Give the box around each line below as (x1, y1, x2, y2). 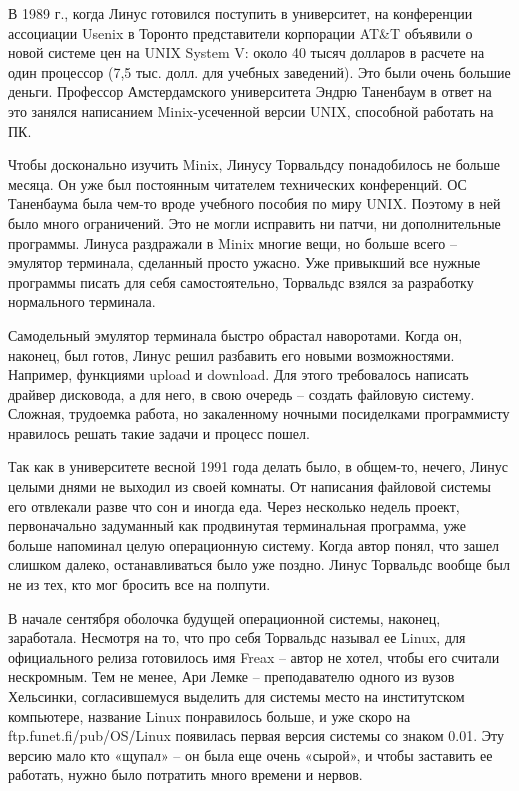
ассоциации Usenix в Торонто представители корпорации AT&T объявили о (8, 22, 473, 43)
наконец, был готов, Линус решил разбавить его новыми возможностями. (8, 344, 455, 365)
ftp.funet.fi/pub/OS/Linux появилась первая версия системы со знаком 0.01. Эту (8, 725, 504, 746)
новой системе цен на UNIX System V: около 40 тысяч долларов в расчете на (8, 42, 485, 63)
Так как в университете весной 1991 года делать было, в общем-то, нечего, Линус (8, 456, 508, 477)
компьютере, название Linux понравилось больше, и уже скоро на (8, 705, 411, 726)
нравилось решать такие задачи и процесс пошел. (8, 422, 310, 443)
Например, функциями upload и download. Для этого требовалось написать (8, 364, 469, 385)
